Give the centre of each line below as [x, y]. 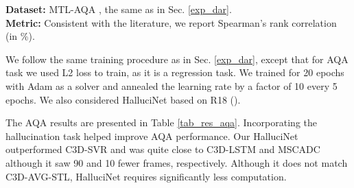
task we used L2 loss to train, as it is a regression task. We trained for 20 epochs [175, 72]
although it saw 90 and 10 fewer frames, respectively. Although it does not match [177, 162]
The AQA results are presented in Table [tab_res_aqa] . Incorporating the [162, 122]
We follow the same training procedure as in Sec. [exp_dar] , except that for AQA [177, 59]
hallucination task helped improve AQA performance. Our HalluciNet [152, 136]
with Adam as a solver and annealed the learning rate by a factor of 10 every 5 [172, 85]
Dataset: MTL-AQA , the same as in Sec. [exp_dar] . [119, 9]
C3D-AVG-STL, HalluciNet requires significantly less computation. [146, 176]
